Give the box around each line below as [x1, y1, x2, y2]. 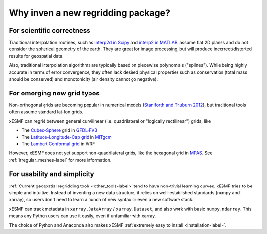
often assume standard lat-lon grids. [9, 109, 84, 115]
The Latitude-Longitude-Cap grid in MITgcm [21, 134, 112, 140]
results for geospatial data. [9, 53, 64, 59]
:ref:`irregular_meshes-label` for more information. [9, 157, 112, 163]
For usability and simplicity [9, 170, 94, 178]
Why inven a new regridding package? [9, 7, 171, 18]
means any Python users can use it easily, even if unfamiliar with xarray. [9, 213, 156, 219]
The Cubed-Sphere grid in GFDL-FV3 [21, 127, 97, 133]
